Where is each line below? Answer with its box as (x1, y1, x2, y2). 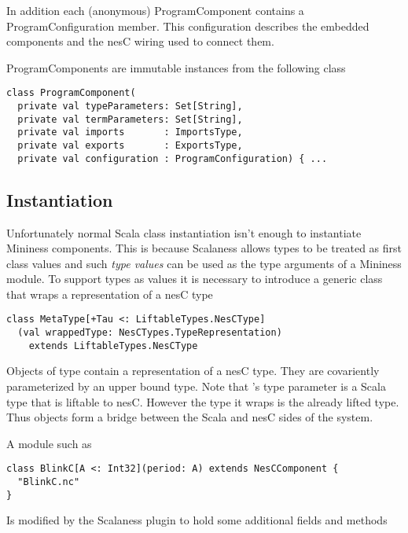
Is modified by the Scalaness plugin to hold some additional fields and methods (6, 512, 388, 528)
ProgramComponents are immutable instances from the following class (6, 59, 346, 75)
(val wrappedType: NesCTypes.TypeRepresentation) (17, 327, 282, 339)
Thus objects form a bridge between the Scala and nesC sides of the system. (6, 409, 373, 425)
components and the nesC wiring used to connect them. (6, 33, 274, 50)
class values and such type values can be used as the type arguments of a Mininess (6, 255, 402, 271)
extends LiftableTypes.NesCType (28, 340, 198, 351)
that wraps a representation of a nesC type (6, 285, 213, 302)
